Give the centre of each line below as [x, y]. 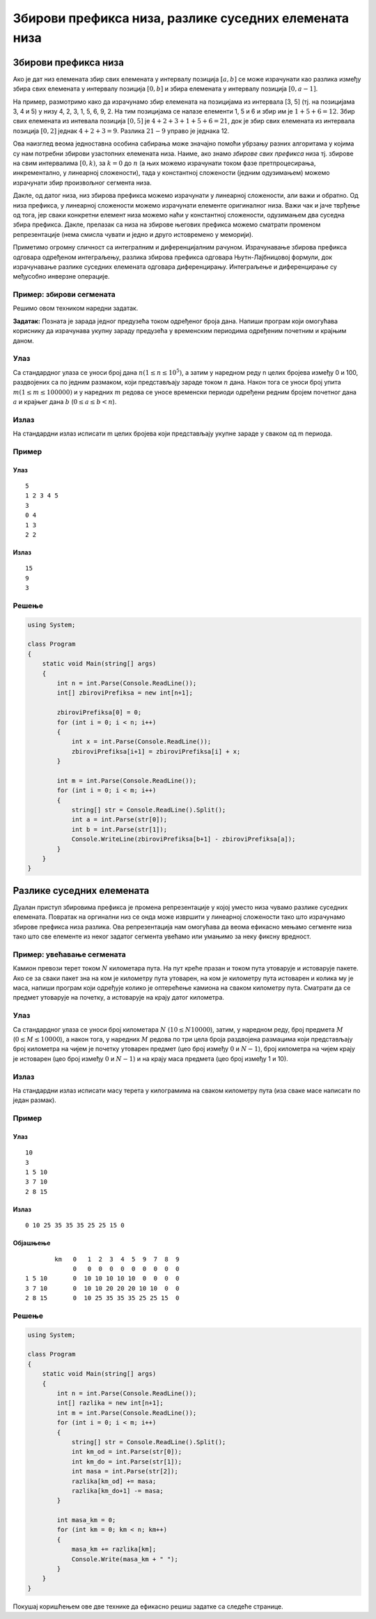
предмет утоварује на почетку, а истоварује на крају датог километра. [118, 998]
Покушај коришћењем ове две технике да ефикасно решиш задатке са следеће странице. [148, 1606]
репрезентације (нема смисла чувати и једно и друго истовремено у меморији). [133, 234]
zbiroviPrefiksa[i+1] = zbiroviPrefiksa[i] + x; [156, 751]
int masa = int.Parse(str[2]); [125, 1471]
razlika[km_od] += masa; [114, 1481]
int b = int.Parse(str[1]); [119, 829]
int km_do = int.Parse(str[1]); [127, 1462]
